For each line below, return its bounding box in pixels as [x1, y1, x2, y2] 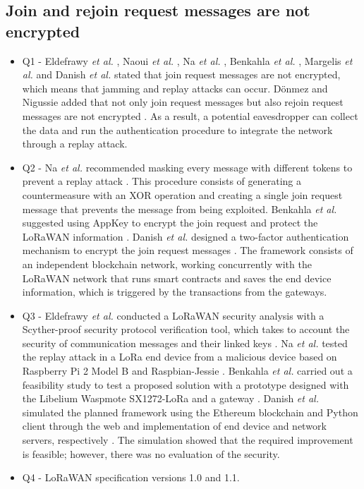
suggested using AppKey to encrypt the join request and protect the [22, 215, 318, 230]
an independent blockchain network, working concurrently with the [22, 256, 312, 271]
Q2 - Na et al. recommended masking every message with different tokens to [22, 159, 353, 174]
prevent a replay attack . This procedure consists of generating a [22, 174, 302, 188]
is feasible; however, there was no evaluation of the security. [22, 446, 280, 461]
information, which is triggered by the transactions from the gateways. [22, 284, 327, 299]
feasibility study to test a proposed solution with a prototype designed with [22, 377, 349, 392]
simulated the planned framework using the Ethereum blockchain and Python [22, 404, 358, 419]
